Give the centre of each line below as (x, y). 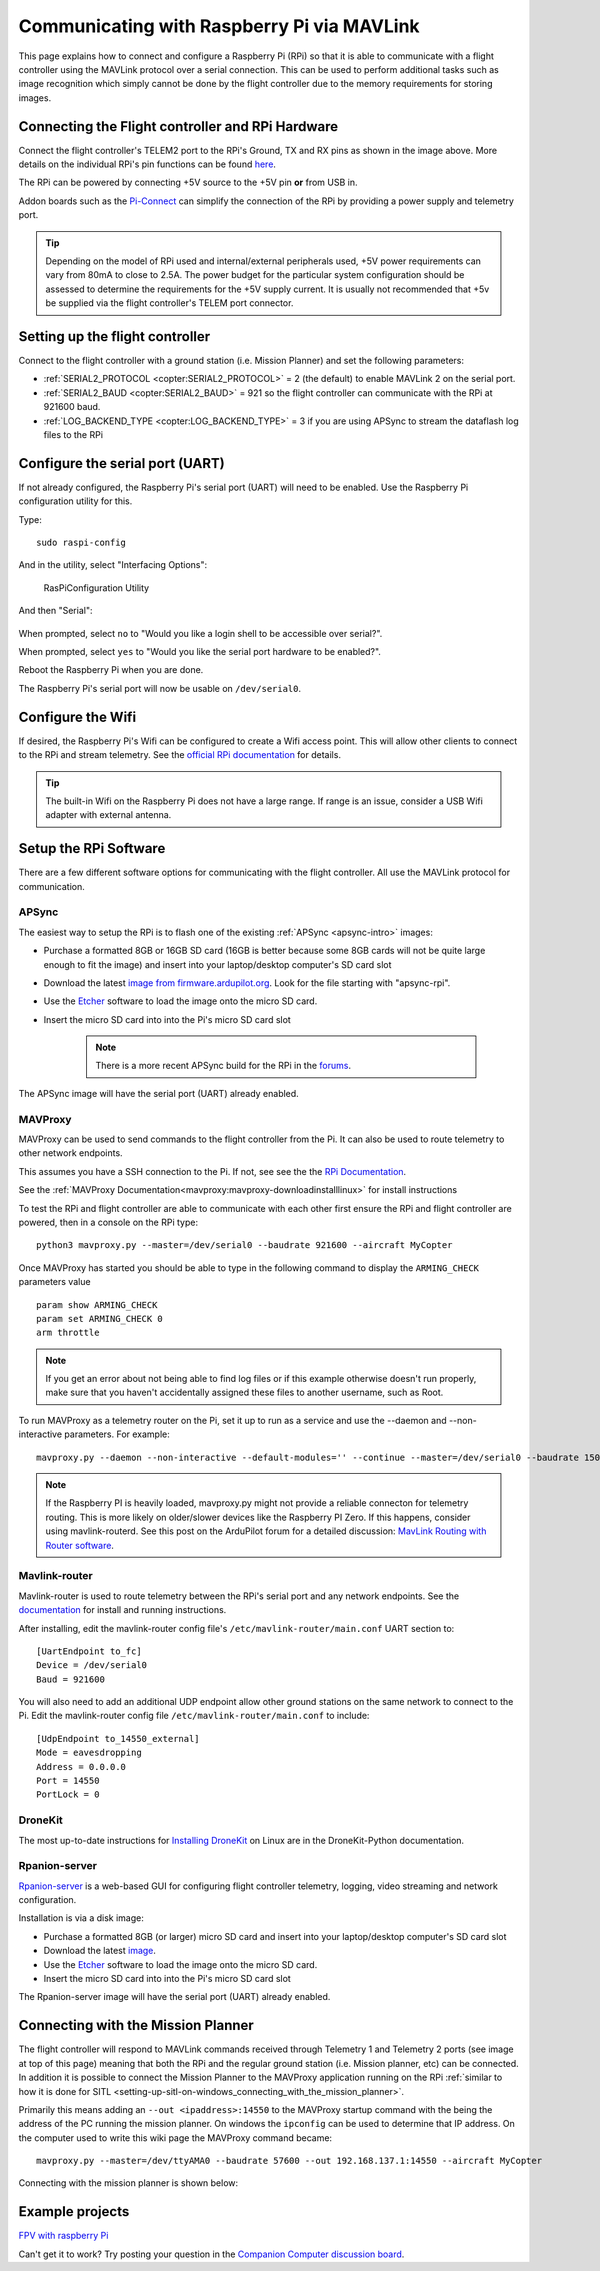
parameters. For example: (117, 1434)
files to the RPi (73, 434)
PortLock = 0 (68, 1794)
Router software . (80, 1545)
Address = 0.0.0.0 (81, 1766)
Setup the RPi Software (92, 848)
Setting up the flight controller (114, 336)
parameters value (54, 1282)
